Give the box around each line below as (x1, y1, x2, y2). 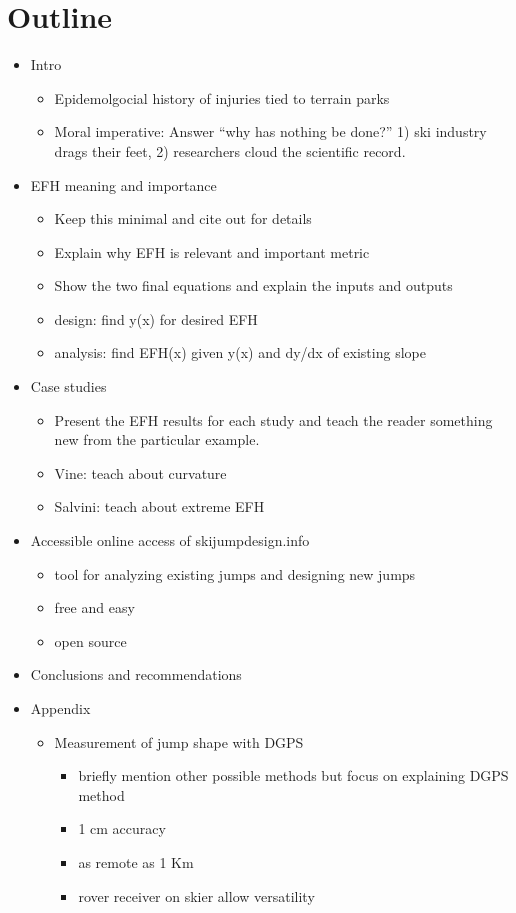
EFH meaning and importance (30, 174, 217, 195)
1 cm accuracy (78, 818, 166, 839)
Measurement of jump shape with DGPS (54, 731, 304, 752)
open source (54, 630, 127, 651)
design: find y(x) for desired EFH (54, 308, 258, 329)
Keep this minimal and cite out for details (54, 208, 312, 229)
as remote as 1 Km (78, 851, 194, 872)
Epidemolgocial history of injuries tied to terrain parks (54, 87, 390, 108)
